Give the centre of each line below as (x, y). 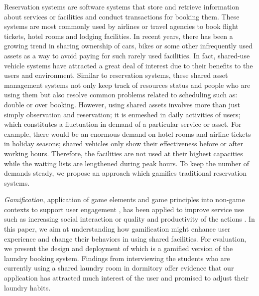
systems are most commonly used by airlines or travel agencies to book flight (121, 26)
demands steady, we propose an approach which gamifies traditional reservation (126, 173)
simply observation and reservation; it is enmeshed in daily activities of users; (122, 114)
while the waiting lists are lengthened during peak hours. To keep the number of (127, 163)
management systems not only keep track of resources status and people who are (127, 85)
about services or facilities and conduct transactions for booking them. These (122, 16)
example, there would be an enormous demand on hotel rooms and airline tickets (128, 134)
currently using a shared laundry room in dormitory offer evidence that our (119, 268)
